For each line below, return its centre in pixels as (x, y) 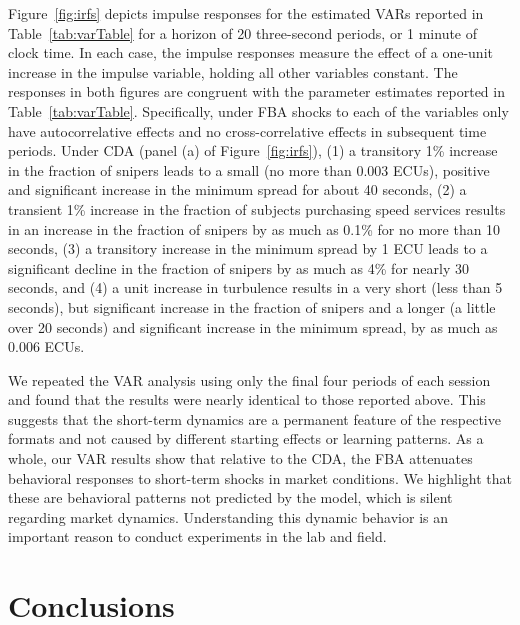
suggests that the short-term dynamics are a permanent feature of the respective (254, 418)
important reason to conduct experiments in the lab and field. (197, 536)
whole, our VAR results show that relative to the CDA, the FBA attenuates (240, 458)
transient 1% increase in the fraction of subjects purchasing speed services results (257, 208)
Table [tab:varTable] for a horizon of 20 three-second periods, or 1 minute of (243, 32)
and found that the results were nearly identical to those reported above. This (247, 399)
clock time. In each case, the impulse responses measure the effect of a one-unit (250, 52)
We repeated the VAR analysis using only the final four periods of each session (249, 379)
